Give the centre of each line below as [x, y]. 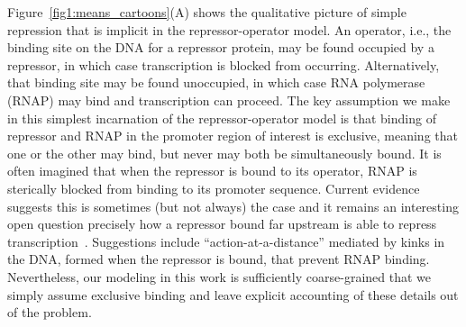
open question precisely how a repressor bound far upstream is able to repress [222, 224]
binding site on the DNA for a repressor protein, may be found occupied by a [221, 47]
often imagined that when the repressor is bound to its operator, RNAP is [212, 171]
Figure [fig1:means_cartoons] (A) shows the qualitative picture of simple [207, 12]
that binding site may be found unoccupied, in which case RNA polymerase [216, 82]
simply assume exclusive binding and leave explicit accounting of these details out [233, 294]
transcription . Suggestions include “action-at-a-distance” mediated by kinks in [226, 241]
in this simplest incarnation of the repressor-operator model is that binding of [222, 118]
